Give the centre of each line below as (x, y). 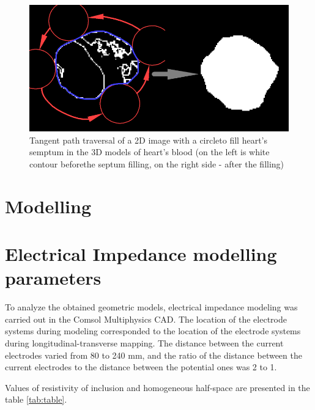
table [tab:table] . (36, 399)
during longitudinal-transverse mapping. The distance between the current (144, 342)
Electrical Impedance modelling (141, 254)
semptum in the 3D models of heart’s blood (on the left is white (150, 152)
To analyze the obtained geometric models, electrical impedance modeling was (151, 307)
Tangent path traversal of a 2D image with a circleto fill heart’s (148, 140)
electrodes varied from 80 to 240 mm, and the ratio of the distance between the (154, 355)
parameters (53, 278)
